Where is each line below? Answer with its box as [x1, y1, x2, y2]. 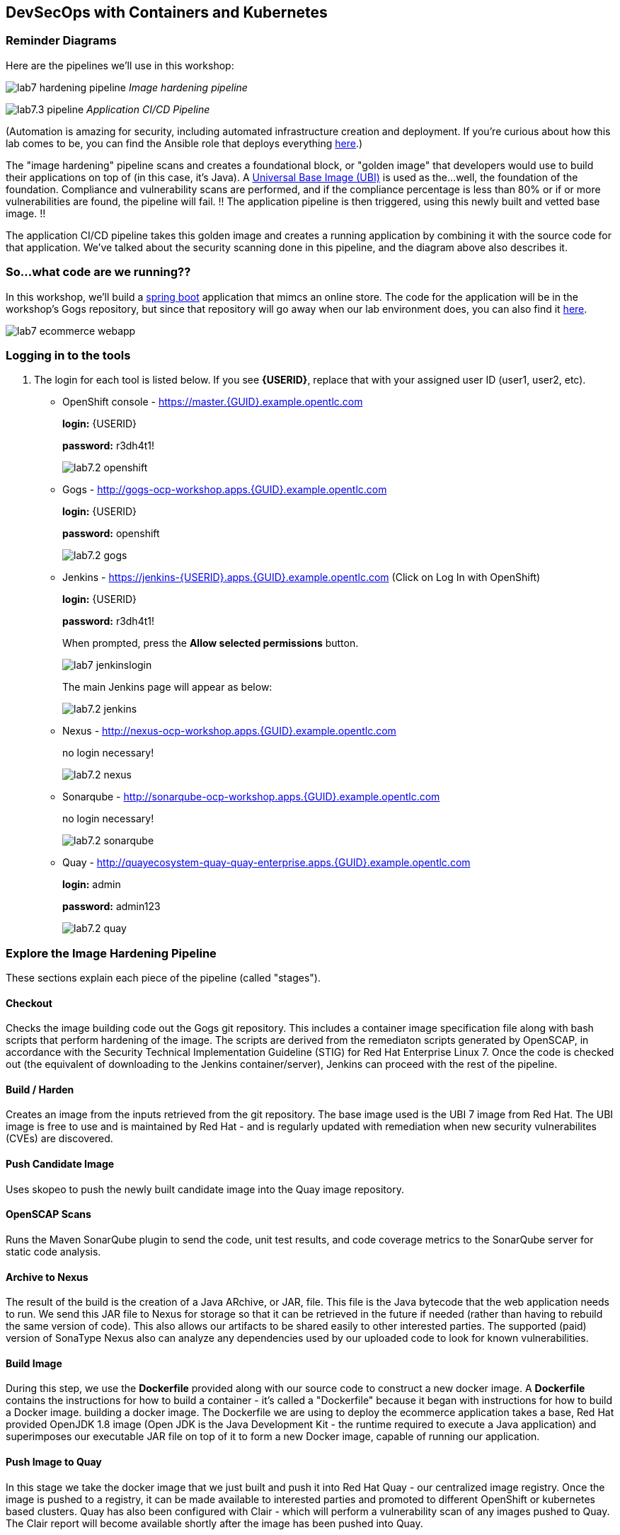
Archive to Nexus [6, 1270, 88, 1283]
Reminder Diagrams [6, 33, 117, 48]
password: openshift [62, 527, 160, 540]
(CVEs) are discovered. [6, 1132, 113, 1145]
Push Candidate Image [6, 1158, 115, 1171]
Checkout [6, 996, 52, 1009]
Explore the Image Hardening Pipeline [6, 945, 217, 960]
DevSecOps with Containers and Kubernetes [6, 4, 328, 21]
